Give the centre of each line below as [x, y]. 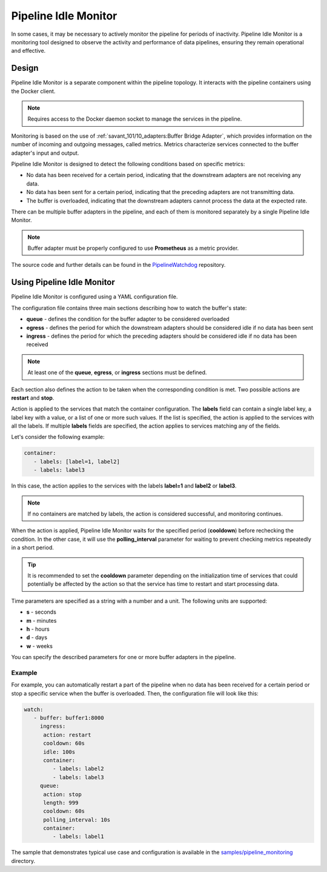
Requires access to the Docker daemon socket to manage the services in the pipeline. [135, 119]
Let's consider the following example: [58, 437]
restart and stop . [33, 398]
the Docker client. [33, 91]
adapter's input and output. [45, 153]
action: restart [67, 735]
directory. [23, 860]
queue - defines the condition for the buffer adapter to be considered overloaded [128, 319]
